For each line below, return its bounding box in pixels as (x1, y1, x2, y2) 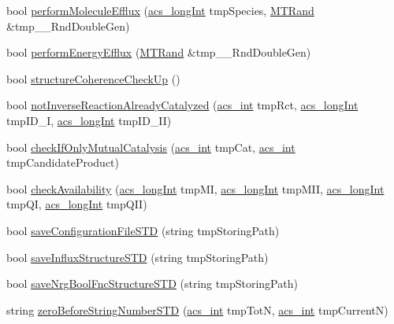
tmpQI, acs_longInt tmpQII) (6, 196, 147, 212)
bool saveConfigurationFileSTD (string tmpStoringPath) (6, 222, 280, 238)
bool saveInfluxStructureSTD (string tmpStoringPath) (6, 249, 269, 265)
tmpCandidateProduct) (6, 154, 119, 171)
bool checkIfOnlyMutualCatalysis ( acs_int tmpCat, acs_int (6, 138, 295, 155)
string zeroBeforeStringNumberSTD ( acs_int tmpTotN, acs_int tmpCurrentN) (6, 301, 388, 318)
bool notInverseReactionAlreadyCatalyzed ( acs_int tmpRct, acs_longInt (6, 97, 359, 113)
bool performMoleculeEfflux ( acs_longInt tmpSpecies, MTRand (6, 2, 314, 18)
